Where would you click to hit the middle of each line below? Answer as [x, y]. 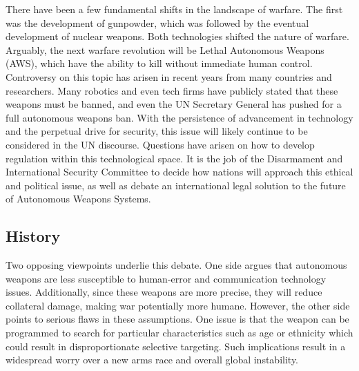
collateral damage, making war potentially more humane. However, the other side [178, 305]
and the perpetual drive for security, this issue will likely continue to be [157, 131]
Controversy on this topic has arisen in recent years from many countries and [169, 76]
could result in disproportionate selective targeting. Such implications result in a [176, 346]
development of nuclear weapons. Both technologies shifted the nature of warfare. [177, 36]
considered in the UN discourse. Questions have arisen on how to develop [160, 144]
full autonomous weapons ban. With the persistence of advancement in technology [179, 117]
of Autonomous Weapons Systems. [78, 199]
